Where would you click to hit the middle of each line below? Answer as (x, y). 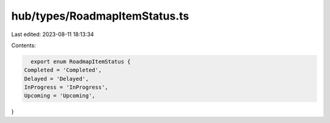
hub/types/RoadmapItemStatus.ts (100, 16)
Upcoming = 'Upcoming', (60, 96)
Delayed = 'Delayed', (57, 79)
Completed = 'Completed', (63, 70)
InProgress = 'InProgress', (66, 88)
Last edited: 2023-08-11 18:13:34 (53, 34)
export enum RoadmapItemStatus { (81, 61)
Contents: (24, 45)
